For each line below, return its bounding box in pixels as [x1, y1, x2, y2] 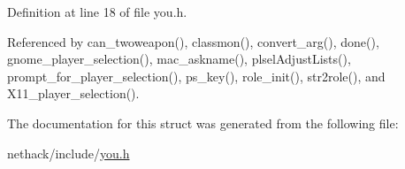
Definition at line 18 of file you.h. [7, 3, 187, 20]
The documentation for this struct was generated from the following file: [7, 113, 399, 132]
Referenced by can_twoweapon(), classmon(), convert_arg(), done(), [7, 32, 379, 50]
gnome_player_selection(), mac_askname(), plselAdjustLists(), [7, 50, 351, 68]
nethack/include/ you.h [7, 143, 130, 162]
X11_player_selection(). [7, 84, 140, 103]
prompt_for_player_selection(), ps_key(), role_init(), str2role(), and [7, 66, 386, 85]
